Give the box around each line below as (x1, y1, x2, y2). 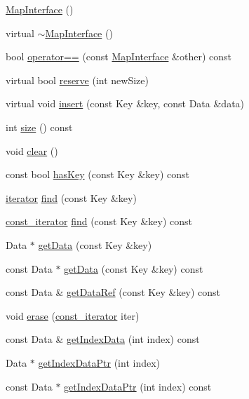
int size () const (6, 119, 73, 134)
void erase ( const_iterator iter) (6, 308, 140, 323)
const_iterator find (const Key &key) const (6, 214, 192, 229)
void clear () (6, 143, 58, 158)
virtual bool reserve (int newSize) (6, 72, 149, 87)
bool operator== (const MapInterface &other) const (6, 49, 231, 64)
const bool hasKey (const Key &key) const (6, 167, 190, 182)
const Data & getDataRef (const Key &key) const (6, 285, 221, 299)
